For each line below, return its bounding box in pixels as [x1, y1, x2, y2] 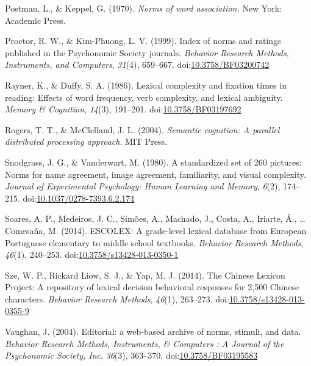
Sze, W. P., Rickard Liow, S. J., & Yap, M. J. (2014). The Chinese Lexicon [5, 268, 285, 281]
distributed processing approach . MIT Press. [5, 135, 167, 148]
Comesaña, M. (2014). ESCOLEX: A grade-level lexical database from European [5, 224, 307, 236]
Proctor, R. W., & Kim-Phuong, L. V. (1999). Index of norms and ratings [5, 34, 281, 47]
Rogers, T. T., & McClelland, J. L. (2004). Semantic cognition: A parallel [5, 123, 280, 136]
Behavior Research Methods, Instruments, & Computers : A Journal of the [5, 337, 284, 350]
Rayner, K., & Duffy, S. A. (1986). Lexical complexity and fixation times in [5, 78, 287, 91]
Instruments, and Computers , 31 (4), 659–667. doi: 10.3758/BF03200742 [5, 58, 270, 71]
